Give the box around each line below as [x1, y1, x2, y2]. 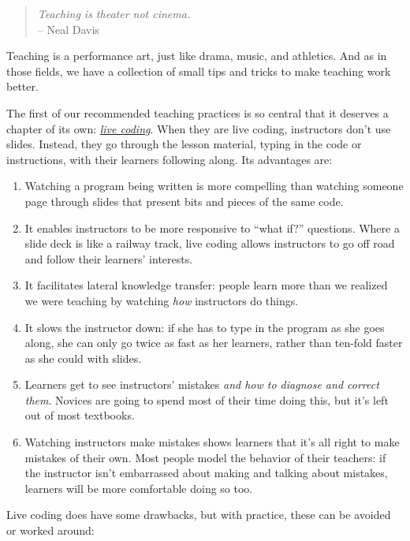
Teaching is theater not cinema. [37, 6, 191, 21]
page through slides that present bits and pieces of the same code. [24, 192, 344, 209]
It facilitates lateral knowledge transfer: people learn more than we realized [24, 277, 388, 293]
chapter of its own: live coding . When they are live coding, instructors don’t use [6, 120, 391, 136]
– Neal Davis [37, 21, 99, 37]
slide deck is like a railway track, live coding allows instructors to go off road [24, 235, 395, 252]
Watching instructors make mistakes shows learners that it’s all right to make [24, 434, 400, 450]
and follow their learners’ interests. [24, 250, 193, 267]
